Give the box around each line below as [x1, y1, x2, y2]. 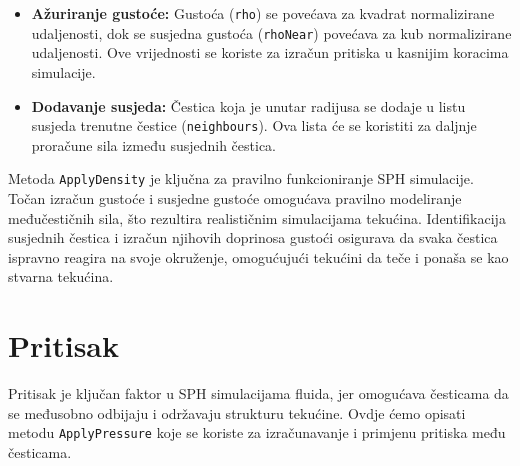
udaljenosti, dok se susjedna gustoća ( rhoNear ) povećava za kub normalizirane [31, 22, 512, 43]
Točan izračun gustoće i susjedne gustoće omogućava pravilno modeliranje [8, 188, 462, 208]
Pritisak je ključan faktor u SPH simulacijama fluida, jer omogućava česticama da [8, 383, 509, 404]
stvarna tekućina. [8, 266, 114, 287]
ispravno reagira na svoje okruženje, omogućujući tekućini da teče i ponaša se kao [8, 246, 509, 267]
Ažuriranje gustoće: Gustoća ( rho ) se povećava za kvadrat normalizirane [31, 3, 495, 23]
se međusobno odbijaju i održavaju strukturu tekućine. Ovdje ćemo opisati [8, 402, 466, 423]
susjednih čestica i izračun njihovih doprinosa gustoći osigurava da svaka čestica [8, 227, 498, 248]
